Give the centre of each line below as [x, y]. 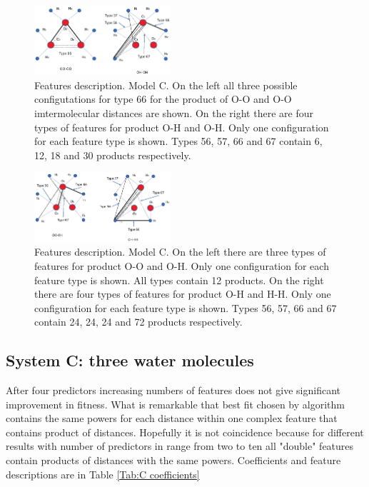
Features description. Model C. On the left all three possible [166, 85]
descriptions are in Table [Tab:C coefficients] [103, 474]
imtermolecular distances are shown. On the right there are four [174, 113]
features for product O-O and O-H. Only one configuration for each [182, 265]
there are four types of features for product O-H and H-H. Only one [183, 294]
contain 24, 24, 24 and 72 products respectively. [138, 322]
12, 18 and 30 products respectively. [113, 155]
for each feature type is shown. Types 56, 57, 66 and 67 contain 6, [178, 141]
